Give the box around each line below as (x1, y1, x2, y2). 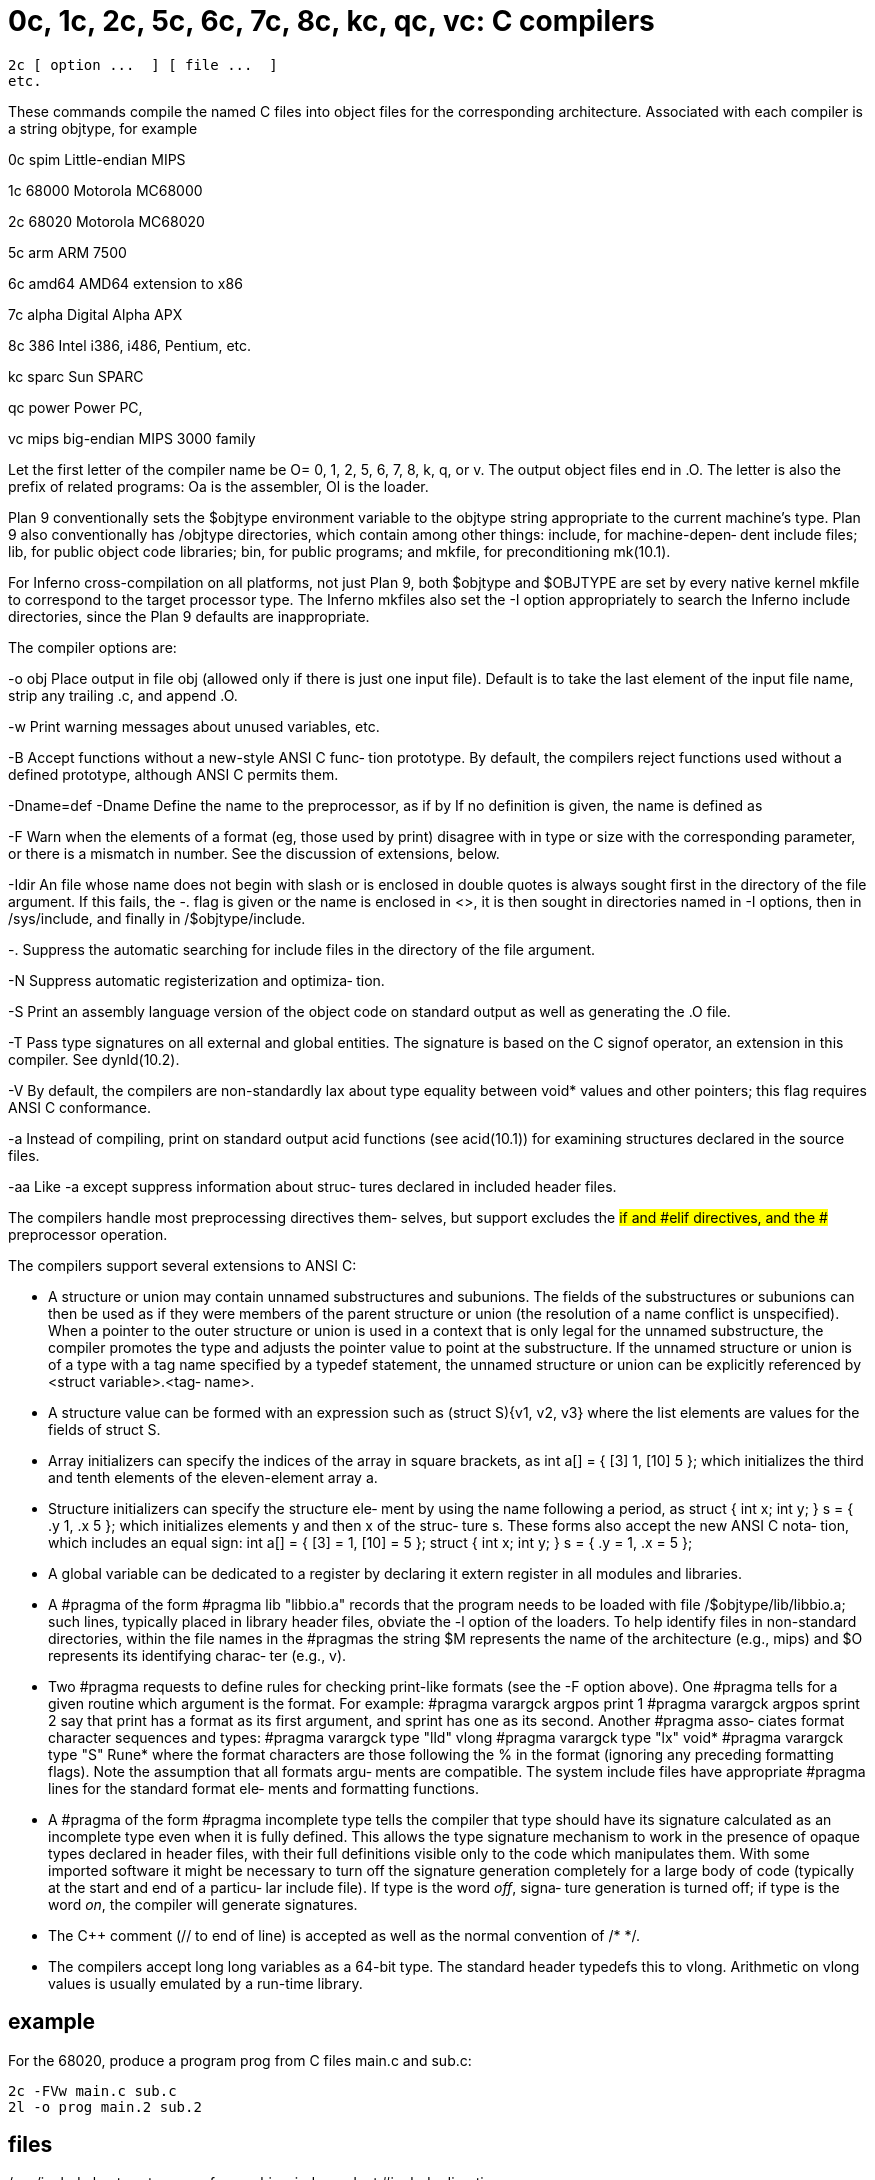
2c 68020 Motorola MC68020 (8, 212, 205, 230)
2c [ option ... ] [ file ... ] (8, 56, 278, 73)
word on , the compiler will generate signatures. (48, 1895, 358, 1913)
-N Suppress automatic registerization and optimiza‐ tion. (8, 971, 385, 989)
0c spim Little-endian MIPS (8, 150, 186, 168)
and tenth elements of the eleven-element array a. (48, 1468, 378, 1486)
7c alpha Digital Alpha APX (8, 305, 183, 323)
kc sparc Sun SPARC (8, 367, 144, 385)
